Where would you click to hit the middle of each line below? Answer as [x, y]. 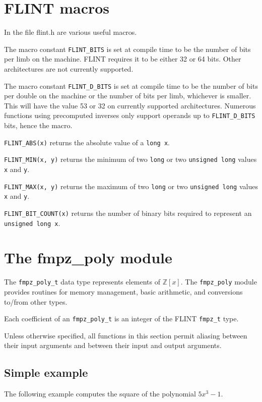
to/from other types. [36, 301]
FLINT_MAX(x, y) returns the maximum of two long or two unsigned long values [131, 186]
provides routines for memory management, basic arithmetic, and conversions [123, 292]
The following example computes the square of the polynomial [100, 394]
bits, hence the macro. [38, 125]
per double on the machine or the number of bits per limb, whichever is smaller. [128, 96]
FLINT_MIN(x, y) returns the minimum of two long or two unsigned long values [130, 159]
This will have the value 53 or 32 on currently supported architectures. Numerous [130, 105]
